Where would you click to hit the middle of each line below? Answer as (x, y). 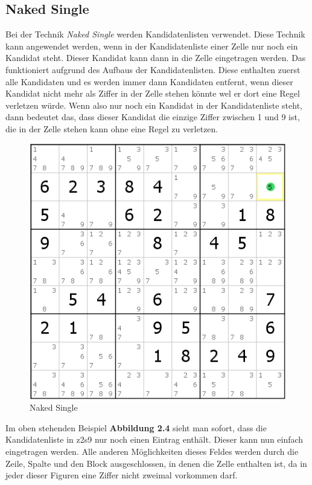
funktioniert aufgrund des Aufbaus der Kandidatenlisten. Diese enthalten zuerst (153, 69)
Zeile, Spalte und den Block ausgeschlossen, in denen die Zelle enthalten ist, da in (156, 463)
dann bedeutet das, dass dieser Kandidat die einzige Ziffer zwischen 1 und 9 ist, (153, 117)
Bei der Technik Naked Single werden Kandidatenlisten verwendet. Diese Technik (155, 34)
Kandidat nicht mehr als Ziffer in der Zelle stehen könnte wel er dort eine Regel (153, 93)
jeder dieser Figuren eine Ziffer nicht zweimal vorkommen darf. (122, 475)
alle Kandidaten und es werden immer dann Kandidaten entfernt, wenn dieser (149, 81)
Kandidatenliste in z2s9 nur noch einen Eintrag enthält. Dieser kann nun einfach (154, 439)
